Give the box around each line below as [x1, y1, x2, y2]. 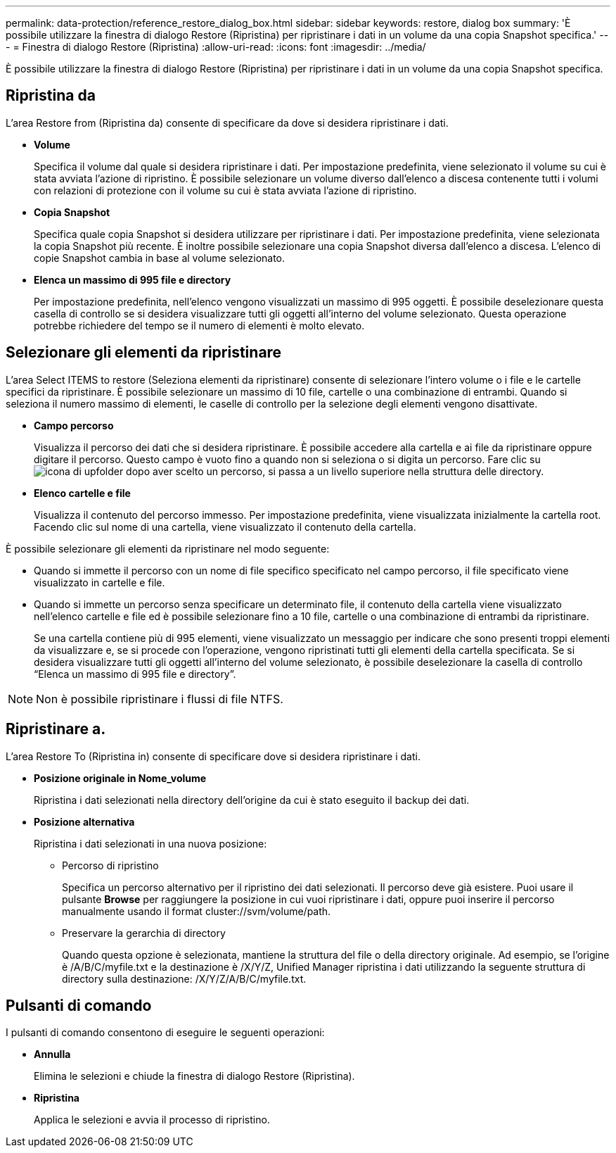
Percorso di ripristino [62, 859, 159, 871]
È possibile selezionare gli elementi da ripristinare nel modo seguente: [6, 542, 330, 555]
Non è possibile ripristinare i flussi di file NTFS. [36, 691, 283, 706]
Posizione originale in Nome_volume [34, 771, 207, 784]
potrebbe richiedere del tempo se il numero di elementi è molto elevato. [34, 319, 365, 332]
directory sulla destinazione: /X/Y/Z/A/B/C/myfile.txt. [62, 972, 307, 985]
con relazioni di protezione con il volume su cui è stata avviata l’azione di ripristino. [34, 184, 417, 196]
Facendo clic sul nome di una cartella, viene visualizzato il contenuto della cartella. [34, 520, 416, 533]
